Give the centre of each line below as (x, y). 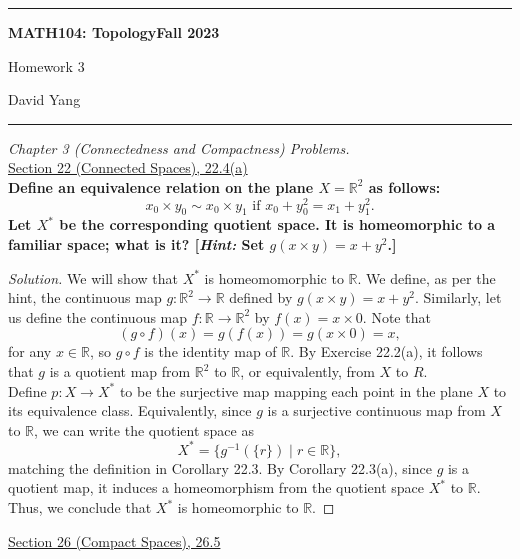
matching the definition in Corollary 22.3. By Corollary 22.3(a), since (220, 467)
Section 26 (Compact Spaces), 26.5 (114, 540)
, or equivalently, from (307, 371)
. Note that (396, 316)
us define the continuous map (98, 316)
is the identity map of (210, 351)
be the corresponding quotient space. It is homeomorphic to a (277, 224)
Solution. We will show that (93, 277)
